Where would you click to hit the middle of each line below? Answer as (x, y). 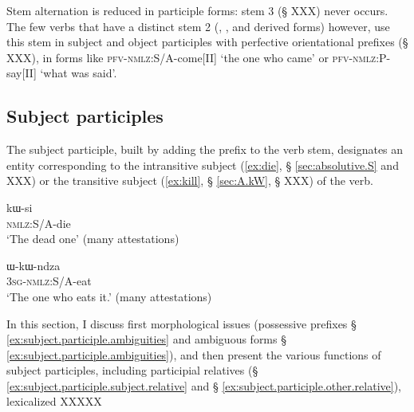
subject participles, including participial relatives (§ (132, 370)
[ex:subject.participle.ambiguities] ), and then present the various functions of (194, 354)
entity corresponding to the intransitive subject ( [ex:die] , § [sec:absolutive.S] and (203, 165)
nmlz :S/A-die (39, 223)
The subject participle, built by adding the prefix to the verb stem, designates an (205, 149)
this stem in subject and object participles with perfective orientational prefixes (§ (207, 42)
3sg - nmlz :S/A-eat (49, 281)
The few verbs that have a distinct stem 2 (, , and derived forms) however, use (198, 26)
